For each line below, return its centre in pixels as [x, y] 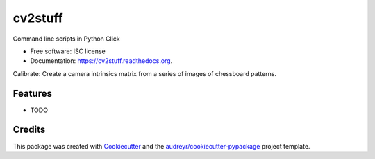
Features [32, 93]
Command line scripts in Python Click [67, 39]
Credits [29, 130]
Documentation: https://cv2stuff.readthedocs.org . [101, 61]
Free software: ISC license [68, 51]
